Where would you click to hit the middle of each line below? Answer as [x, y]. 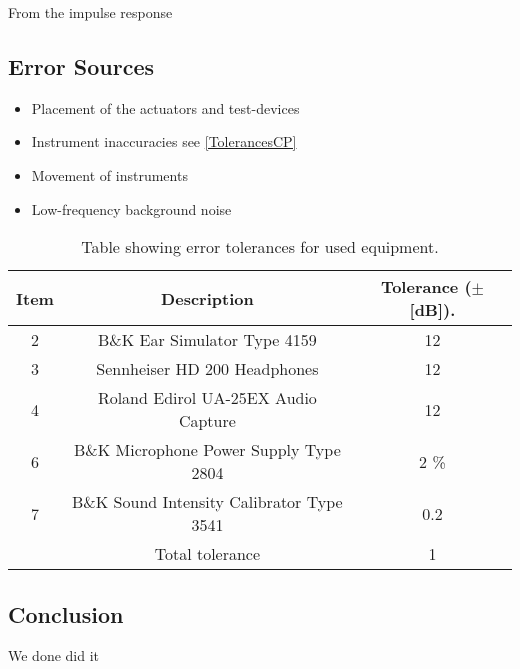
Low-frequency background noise [131, 208]
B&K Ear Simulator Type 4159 [207, 340]
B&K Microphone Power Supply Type [207, 450]
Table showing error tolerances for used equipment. [260, 247]
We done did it [54, 655]
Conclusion [66, 613]
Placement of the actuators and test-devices [165, 107]
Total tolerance [207, 554]
